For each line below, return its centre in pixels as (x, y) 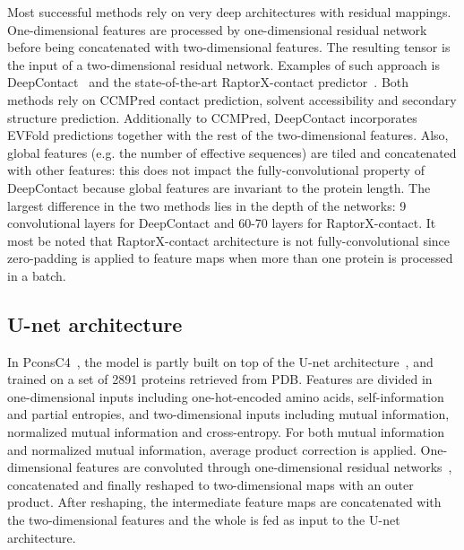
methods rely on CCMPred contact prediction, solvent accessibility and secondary (232, 99)
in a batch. (37, 275)
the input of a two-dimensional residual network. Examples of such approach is (223, 64)
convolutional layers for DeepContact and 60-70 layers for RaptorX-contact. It (222, 223)
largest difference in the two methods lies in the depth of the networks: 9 (207, 205)
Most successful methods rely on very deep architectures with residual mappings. (229, 12)
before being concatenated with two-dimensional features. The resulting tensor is (229, 47)
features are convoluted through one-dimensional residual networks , (264, 467)
